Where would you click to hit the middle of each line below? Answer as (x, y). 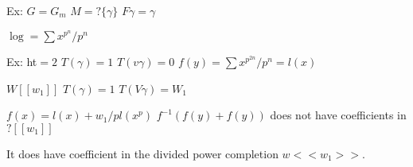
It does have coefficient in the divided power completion (142, 153)
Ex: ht (22, 62)
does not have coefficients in (338, 115)
